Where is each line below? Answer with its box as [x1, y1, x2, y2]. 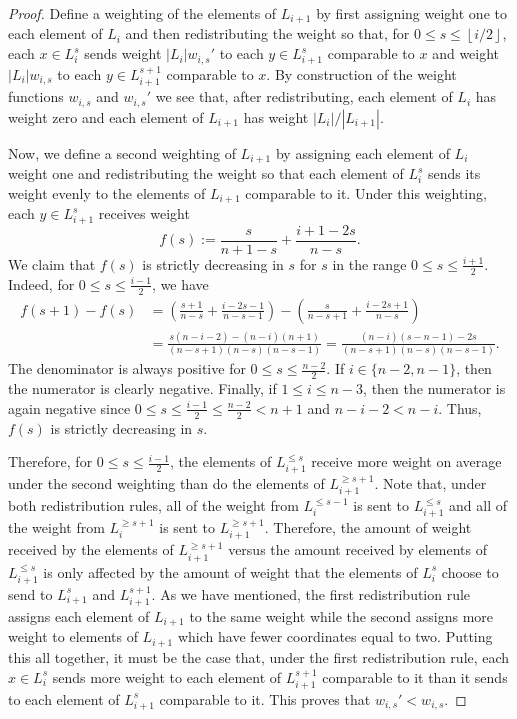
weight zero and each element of [8, 106, 204, 127]
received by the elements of [8, 539, 174, 560]
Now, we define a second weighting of [8, 142, 236, 163]
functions [8, 86, 64, 107]
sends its [427, 163, 481, 184]
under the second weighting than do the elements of [8, 472, 325, 493]
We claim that [8, 253, 96, 274]
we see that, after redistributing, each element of [155, 86, 453, 107]
